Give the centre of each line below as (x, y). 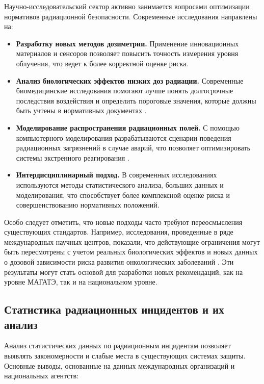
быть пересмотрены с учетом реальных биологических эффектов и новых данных (131, 252)
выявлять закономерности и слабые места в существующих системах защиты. (125, 356)
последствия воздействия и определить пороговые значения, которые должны (136, 100)
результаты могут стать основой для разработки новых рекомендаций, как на (124, 272)
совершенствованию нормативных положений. (88, 205)
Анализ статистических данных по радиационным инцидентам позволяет (117, 345)
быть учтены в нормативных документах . (81, 110)
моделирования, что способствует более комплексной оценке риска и (123, 195)
